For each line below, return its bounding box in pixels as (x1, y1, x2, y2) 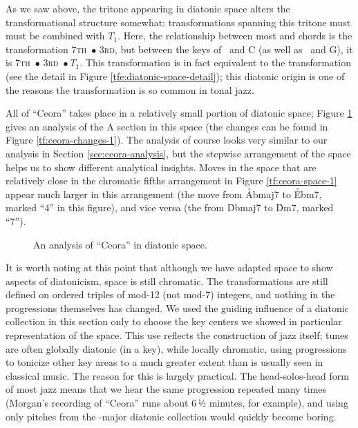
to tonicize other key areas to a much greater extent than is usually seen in (6, 355, 323, 369)
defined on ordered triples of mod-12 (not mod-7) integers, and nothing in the (6, 287, 335, 302)
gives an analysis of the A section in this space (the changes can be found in (6, 119, 328, 133)
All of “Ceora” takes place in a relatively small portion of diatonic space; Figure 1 (6, 106, 352, 120)
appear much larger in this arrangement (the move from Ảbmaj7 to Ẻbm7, (6, 186, 322, 201)
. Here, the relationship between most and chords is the (117, 28, 352, 43)
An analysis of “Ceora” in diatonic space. (33, 237, 207, 251)
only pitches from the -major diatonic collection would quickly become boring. (6, 409, 337, 423)
